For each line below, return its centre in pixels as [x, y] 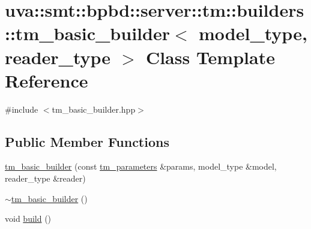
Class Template [210, 57]
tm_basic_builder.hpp [94, 109]
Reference [47, 80]
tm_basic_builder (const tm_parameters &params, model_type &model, [141, 166]
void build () [28, 219]
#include [22, 109]
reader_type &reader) [45, 178]
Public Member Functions [87, 141]
